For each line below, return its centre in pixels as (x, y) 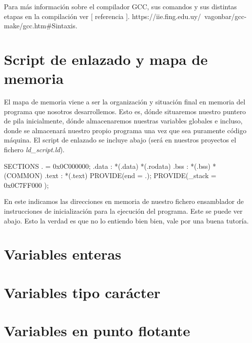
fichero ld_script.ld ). (34, 150)
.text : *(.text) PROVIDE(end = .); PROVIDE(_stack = (130, 175)
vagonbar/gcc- (225, 16)
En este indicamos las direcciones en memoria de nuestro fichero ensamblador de (124, 201)
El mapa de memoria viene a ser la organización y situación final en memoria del (125, 102)
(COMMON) (23, 175)
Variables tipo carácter (82, 292)
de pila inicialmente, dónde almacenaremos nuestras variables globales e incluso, (123, 121)
